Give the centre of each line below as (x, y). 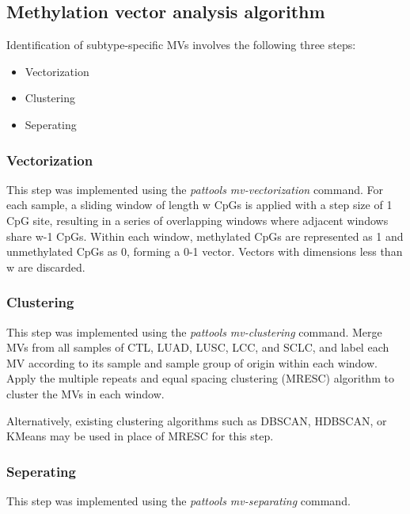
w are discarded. (46, 267)
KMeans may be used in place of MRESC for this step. (140, 436)
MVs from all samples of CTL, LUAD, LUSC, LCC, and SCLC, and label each (198, 347)
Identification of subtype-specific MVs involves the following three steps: (181, 45)
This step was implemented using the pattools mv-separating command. (178, 500)
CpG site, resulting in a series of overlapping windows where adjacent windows (197, 220)
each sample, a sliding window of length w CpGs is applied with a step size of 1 (199, 205)
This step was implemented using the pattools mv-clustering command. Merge (194, 331)
